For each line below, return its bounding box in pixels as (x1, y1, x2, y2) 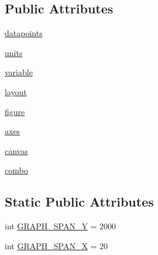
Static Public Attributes (5, 193, 154, 211)
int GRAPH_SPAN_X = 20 (5, 239, 108, 251)
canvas (5, 144, 28, 156)
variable (5, 66, 33, 78)
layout (5, 85, 27, 97)
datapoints (5, 27, 43, 39)
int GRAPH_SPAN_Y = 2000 (5, 220, 116, 232)
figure (5, 105, 25, 117)
